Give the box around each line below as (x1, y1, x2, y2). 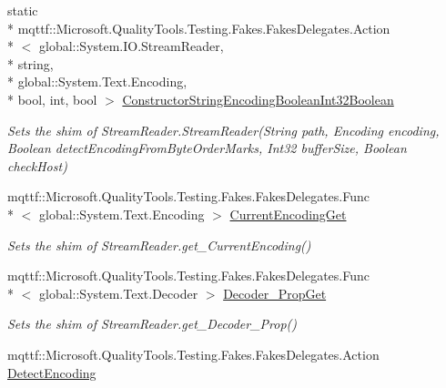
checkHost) (7, 156, 67, 175)
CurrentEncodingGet (229, 204, 347, 223)
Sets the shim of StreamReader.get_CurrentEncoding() (7, 235, 311, 254)
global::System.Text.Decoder (38, 283, 198, 302)
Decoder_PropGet (223, 283, 327, 302)
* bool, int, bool (7, 89, 97, 108)
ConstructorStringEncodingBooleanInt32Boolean (122, 89, 394, 108)
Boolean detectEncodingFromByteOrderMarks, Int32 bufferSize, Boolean (7, 138, 407, 158)
